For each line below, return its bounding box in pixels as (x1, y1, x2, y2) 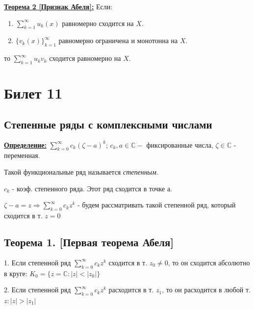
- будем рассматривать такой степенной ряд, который (77, 200, 236, 210)
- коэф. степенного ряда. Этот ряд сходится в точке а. (12, 183, 173, 193)
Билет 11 (4, 83, 63, 103)
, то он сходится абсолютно (168, 257, 250, 267)
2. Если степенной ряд (4, 284, 71, 295)
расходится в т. (108, 284, 154, 295)
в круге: (4, 268, 27, 278)
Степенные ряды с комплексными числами (4, 116, 212, 131)
